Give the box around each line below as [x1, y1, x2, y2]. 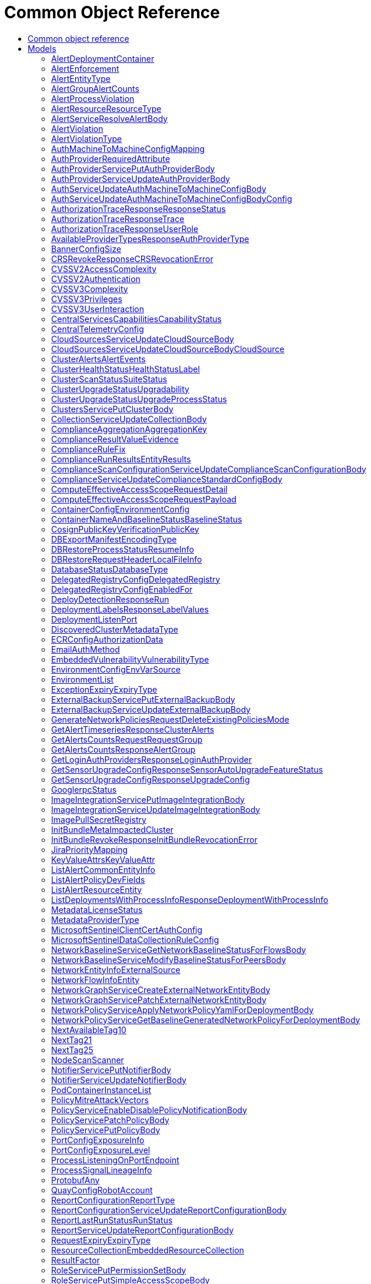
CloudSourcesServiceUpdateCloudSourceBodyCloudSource [51, 343, 285, 354]
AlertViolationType [51, 133, 122, 144]
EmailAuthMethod [51, 644, 120, 654]
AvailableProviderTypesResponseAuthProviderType [51, 233, 249, 244]
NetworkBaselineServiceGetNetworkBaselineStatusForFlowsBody [51, 944, 306, 955]
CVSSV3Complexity [51, 283, 128, 294]
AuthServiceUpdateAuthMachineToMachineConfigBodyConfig [51, 193, 292, 204]
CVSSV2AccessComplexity [51, 263, 157, 274]
